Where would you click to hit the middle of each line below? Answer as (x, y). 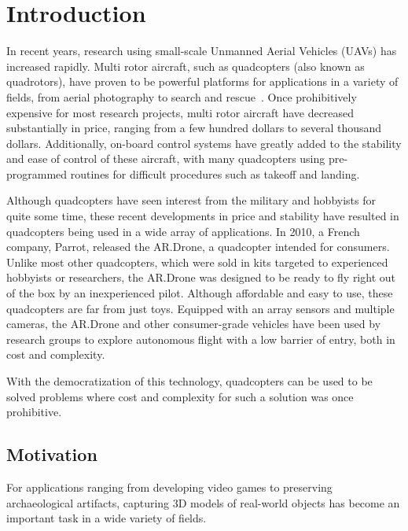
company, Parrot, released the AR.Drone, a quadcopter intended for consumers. (198, 247)
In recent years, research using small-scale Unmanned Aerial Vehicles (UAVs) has (202, 51)
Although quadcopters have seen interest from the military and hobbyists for (191, 200)
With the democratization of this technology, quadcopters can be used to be (189, 381)
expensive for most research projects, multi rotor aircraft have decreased (180, 112)
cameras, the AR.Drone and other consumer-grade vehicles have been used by (194, 324)
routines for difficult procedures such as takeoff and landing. (215, 173)
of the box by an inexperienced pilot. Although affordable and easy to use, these (200, 293)
